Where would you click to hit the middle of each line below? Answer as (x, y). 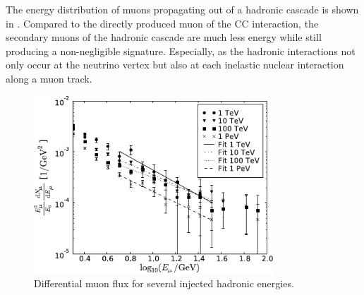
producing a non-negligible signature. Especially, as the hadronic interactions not (181, 50)
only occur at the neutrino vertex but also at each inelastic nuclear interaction (175, 65)
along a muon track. (49, 78)
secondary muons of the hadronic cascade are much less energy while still (164, 37)
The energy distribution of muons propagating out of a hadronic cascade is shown (182, 9)
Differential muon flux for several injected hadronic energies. (164, 283)
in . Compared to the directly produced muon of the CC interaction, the (162, 23)
